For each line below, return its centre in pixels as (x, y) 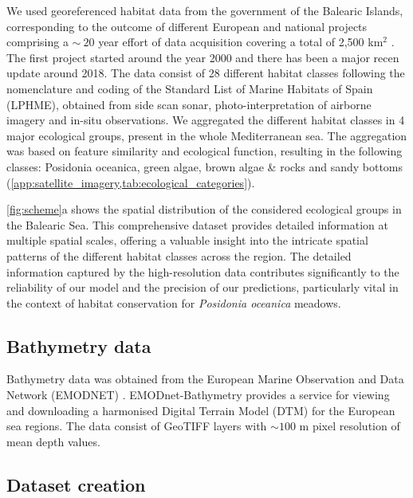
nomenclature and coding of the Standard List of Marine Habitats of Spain (190, 88)
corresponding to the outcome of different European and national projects (187, 26)
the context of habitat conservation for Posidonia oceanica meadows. (174, 302)
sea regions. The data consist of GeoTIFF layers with (137, 426)
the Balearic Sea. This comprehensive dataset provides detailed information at (197, 224)
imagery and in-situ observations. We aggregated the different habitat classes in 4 (206, 120)
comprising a (37, 42)
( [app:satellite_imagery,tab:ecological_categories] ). (131, 182)
